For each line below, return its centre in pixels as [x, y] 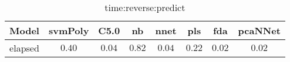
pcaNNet [259, 30]
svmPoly [69, 30]
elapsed [24, 48]
